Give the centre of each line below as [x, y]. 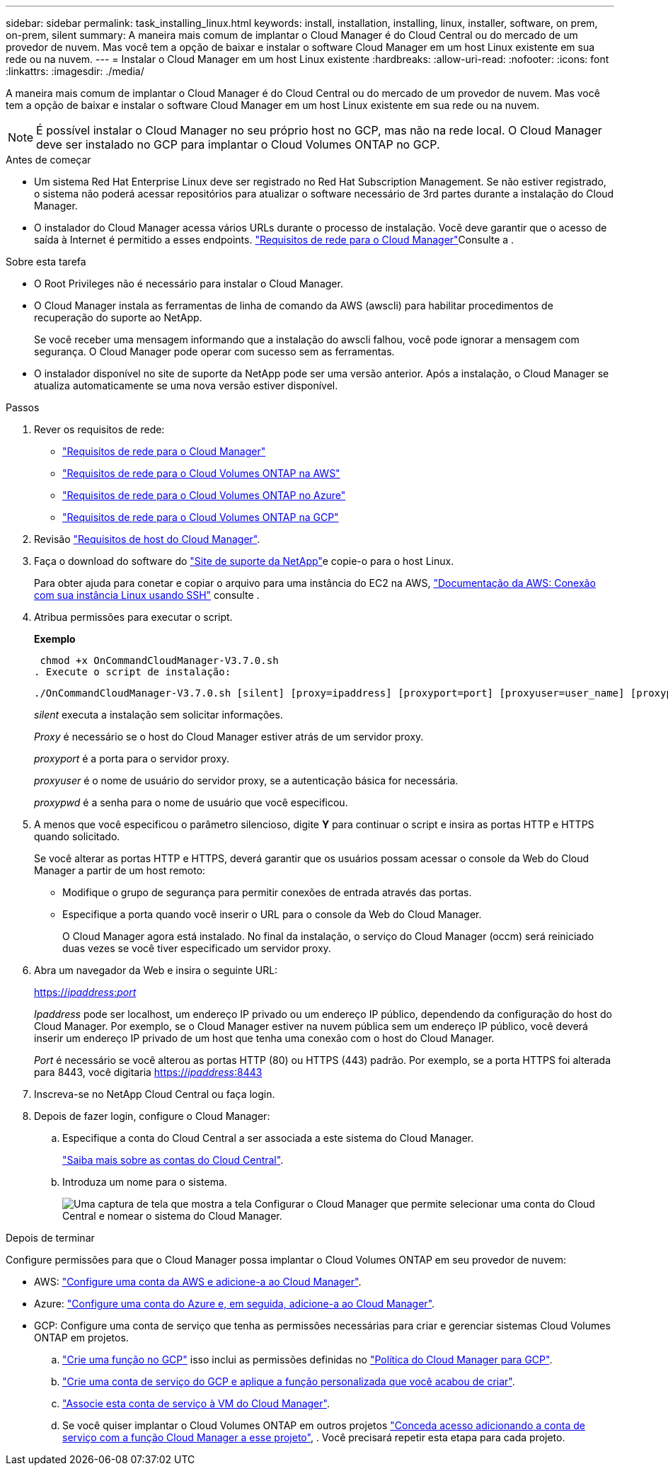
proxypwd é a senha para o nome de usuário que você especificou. [191, 802]
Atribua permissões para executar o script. [133, 617]
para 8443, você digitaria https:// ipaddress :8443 [148, 1072]
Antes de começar [48, 160]
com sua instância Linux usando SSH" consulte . [147, 595]
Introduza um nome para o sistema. [145, 1182]
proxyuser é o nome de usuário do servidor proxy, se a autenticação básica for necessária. [246, 780]
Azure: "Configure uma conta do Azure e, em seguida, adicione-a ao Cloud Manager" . [235, 1304]
